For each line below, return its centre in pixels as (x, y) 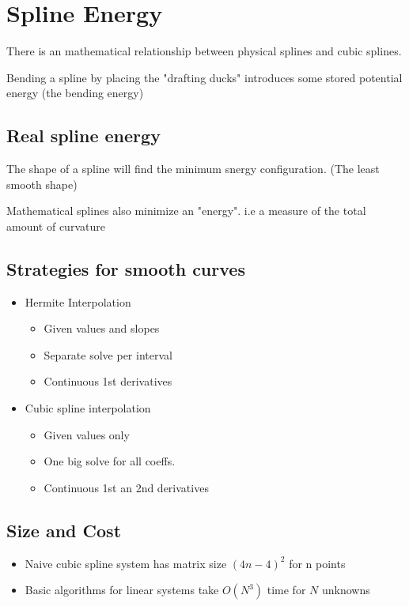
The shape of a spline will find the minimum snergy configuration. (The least (193, 169)
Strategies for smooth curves (126, 268)
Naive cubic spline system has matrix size (126, 563)
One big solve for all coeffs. (110, 461)
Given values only (87, 434)
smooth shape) (42, 184)
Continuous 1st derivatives (108, 381)
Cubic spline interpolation (88, 408)
